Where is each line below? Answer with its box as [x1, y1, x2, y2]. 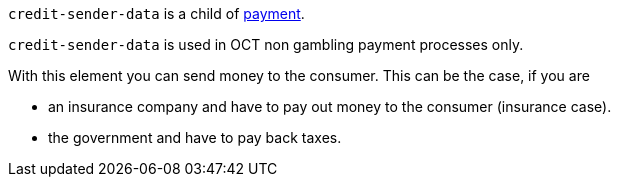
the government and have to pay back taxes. [48, 129, 342, 146]
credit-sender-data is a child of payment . [8, 5, 305, 22]
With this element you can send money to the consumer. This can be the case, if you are [8, 67, 590, 84]
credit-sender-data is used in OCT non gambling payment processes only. [8, 36, 524, 53]
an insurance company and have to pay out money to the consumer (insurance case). [48, 98, 612, 115]
